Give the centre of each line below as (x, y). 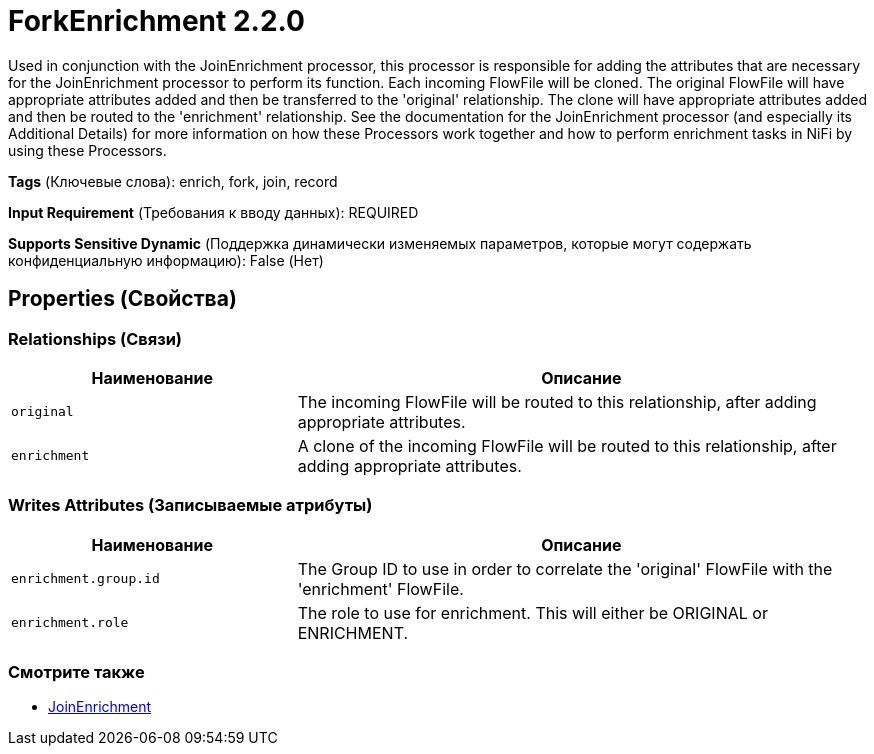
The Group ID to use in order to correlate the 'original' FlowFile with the (565, 568)
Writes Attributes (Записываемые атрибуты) (190, 505)
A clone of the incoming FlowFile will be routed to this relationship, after (567, 445)
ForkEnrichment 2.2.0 (156, 21)
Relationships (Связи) (95, 338)
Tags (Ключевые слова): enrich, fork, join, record (173, 181)
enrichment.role (70, 623)
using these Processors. (87, 150)
